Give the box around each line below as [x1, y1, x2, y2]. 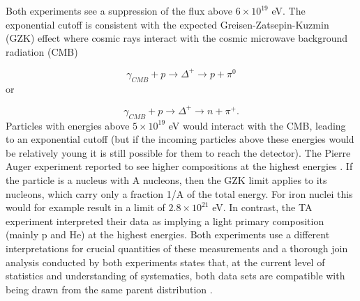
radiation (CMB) [6, 44, 78, 59]
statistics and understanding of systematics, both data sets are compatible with [6, 268, 345, 283]
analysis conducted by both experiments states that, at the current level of [6, 254, 325, 269]
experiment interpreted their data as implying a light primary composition [6, 213, 324, 228]
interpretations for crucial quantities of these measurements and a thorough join [6, 240, 348, 255]
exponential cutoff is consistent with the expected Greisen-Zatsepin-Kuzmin [6, 17, 329, 31]
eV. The [271, 3, 306, 17]
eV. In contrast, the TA [212, 200, 313, 215]
